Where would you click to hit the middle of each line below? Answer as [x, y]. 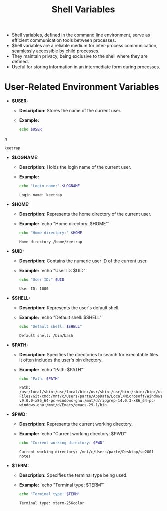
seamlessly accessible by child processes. [56, 51]
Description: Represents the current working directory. [76, 424]
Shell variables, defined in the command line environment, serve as [81, 35]
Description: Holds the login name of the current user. [75, 167]
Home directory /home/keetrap [51, 242]
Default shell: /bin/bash [46, 336]
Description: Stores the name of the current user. [70, 111]
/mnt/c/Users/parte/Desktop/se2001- [118, 452]
